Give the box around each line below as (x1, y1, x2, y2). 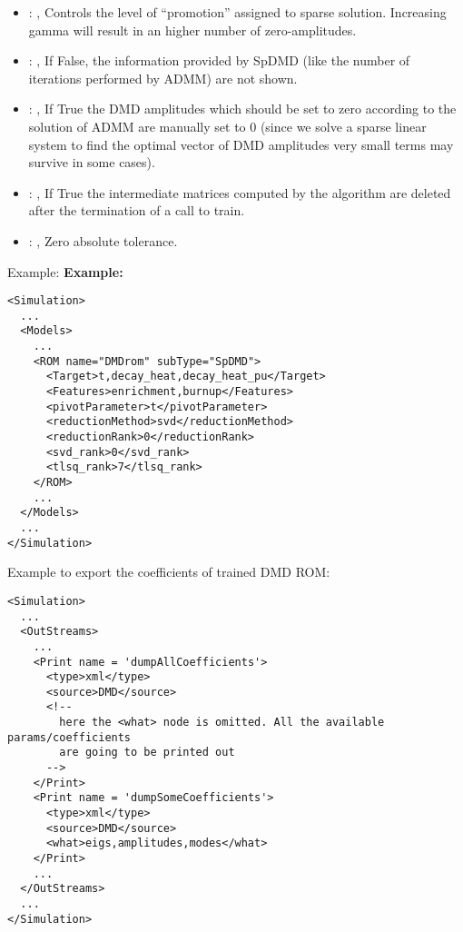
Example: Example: (7, 262, 123, 281)
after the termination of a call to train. (28, 201, 245, 220)
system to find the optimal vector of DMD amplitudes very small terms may (28, 134, 454, 154)
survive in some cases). (28, 153, 155, 172)
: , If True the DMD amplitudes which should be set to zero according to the (28, 99, 457, 118)
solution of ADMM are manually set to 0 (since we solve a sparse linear (28, 116, 427, 135)
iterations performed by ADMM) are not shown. (28, 68, 298, 87)
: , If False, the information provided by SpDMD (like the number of (28, 51, 410, 70)
